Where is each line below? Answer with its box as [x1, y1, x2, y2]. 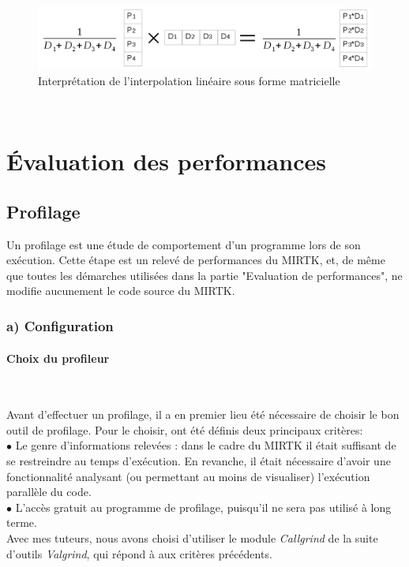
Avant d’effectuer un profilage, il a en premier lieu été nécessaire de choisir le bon [6, 406, 400, 423]
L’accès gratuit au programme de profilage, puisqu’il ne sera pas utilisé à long [15, 498, 392, 515]
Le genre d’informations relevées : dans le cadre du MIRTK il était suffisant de [15, 437, 396, 453]
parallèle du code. [6, 483, 92, 500]
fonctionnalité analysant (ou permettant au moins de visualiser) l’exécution [6, 468, 370, 484]
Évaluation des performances [6, 145, 326, 177]
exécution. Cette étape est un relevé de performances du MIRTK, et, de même [6, 252, 385, 268]
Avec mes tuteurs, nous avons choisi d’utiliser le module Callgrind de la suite [6, 530, 378, 546]
